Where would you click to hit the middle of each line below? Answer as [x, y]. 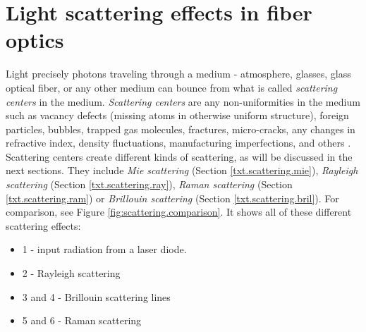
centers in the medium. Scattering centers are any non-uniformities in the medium [183, 101]
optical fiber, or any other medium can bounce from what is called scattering [172, 87]
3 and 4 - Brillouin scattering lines [96, 296]
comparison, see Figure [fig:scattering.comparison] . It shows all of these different [179, 212]
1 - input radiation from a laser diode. [104, 249]
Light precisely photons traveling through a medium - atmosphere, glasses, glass [178, 74]
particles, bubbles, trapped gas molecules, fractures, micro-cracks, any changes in [181, 129]
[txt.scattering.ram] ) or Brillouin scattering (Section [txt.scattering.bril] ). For [172, 198]
